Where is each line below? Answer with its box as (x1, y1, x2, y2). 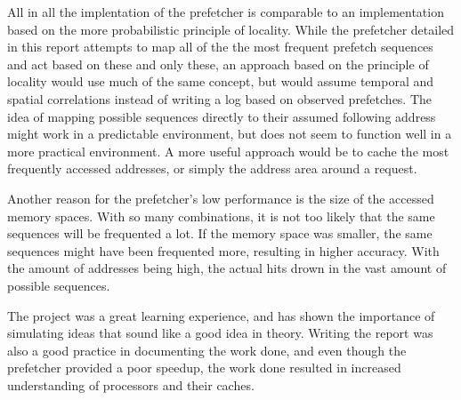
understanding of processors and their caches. (7, 375, 255, 394)
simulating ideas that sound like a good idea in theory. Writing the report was (7, 324, 433, 342)
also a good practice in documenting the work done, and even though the (7, 340, 407, 359)
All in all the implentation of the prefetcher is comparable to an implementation (7, 3, 444, 20)
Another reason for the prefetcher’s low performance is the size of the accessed (7, 188, 434, 207)
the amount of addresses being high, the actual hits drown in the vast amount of (7, 259, 447, 277)
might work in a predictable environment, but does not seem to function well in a (7, 124, 452, 143)
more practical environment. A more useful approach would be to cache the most (7, 141, 449, 160)
